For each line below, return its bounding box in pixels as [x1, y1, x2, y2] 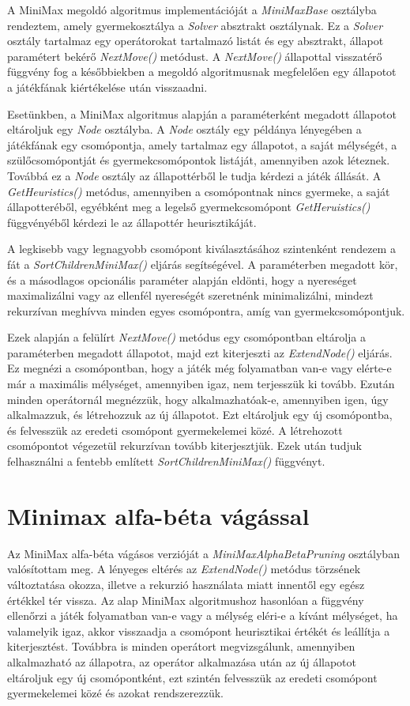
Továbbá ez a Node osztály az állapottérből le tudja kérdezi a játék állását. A [7, 167, 382, 183]
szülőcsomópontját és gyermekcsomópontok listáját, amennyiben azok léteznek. [7, 152, 390, 168]
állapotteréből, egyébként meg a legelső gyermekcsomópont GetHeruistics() [7, 198, 371, 215]
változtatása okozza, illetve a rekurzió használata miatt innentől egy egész [7, 576, 365, 592]
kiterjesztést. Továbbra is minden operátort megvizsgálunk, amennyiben [7, 638, 355, 655]
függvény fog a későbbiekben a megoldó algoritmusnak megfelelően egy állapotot [7, 63, 397, 80]
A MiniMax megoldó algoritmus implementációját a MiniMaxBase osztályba [7, 2, 377, 17]
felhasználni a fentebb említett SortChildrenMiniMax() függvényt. [7, 453, 325, 470]
